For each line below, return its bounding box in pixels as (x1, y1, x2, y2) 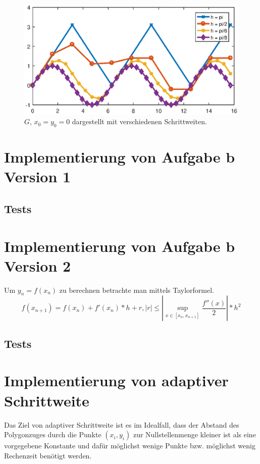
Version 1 (4, 166, 71, 187)
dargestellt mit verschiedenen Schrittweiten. (72, 116, 207, 127)
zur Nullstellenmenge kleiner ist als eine (133, 429, 256, 440)
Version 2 (4, 255, 71, 276)
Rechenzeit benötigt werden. (4, 450, 92, 460)
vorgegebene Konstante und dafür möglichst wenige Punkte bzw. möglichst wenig (4, 440, 255, 451)
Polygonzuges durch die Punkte (4, 429, 101, 440)
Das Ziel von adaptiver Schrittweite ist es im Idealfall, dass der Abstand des (4, 419, 239, 430)
